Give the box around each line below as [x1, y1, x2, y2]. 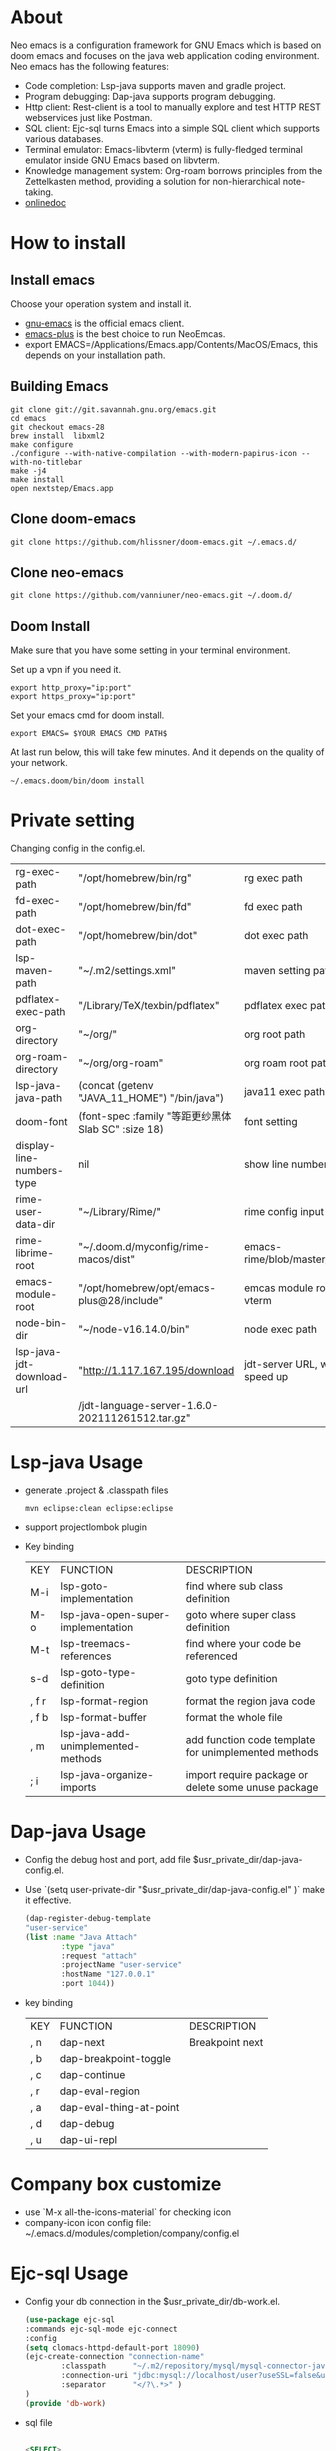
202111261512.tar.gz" [78, 1411, 191, 1425]
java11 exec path [243, 1085, 326, 1099]
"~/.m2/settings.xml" [78, 964, 177, 978]
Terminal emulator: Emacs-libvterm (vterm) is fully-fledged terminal [24, 143, 303, 155]
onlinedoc [24, 196, 67, 208]
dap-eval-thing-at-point [59, 2101, 180, 2114]
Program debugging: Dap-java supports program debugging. [24, 90, 277, 102]
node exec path [243, 1322, 318, 1336]
